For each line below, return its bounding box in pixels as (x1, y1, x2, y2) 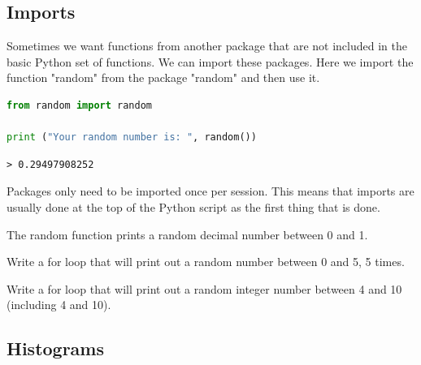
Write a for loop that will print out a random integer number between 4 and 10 (7, 280, 402, 297)
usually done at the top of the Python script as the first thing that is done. (7, 198, 380, 215)
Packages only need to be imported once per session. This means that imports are (7, 182, 414, 200)
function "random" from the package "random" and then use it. (7, 69, 320, 86)
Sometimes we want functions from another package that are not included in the (7, 37, 407, 54)
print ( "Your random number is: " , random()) (7, 131, 257, 144)
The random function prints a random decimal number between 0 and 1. (7, 225, 368, 243)
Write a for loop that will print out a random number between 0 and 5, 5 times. (7, 253, 405, 270)
